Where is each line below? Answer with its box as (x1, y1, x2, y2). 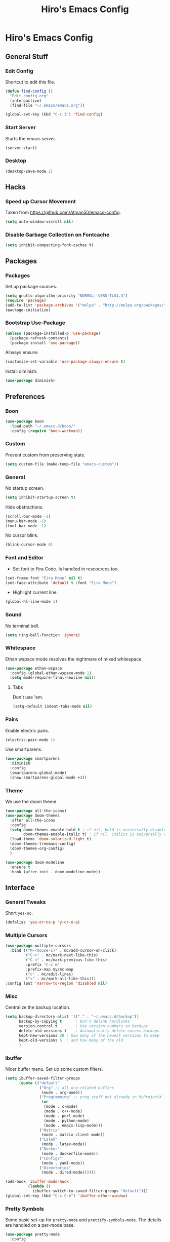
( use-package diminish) (5, 378, 56, 383)
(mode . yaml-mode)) (41, 1160, 85, 1166)
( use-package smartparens (5, 756, 60, 761)
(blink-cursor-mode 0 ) (5, 542, 53, 548)
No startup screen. (5, 485, 45, 491)
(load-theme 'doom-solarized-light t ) (10, 837, 92, 842)
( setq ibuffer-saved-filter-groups (5, 1075, 80, 1081)
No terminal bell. (5, 623, 39, 629)
